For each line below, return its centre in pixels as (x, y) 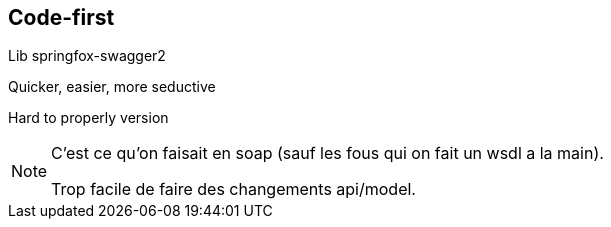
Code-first (61, 17)
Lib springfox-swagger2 (87, 56)
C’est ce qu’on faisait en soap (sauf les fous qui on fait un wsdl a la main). (327, 153)
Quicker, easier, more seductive (112, 87)
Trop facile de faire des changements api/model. (233, 189)
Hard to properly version (88, 118)
